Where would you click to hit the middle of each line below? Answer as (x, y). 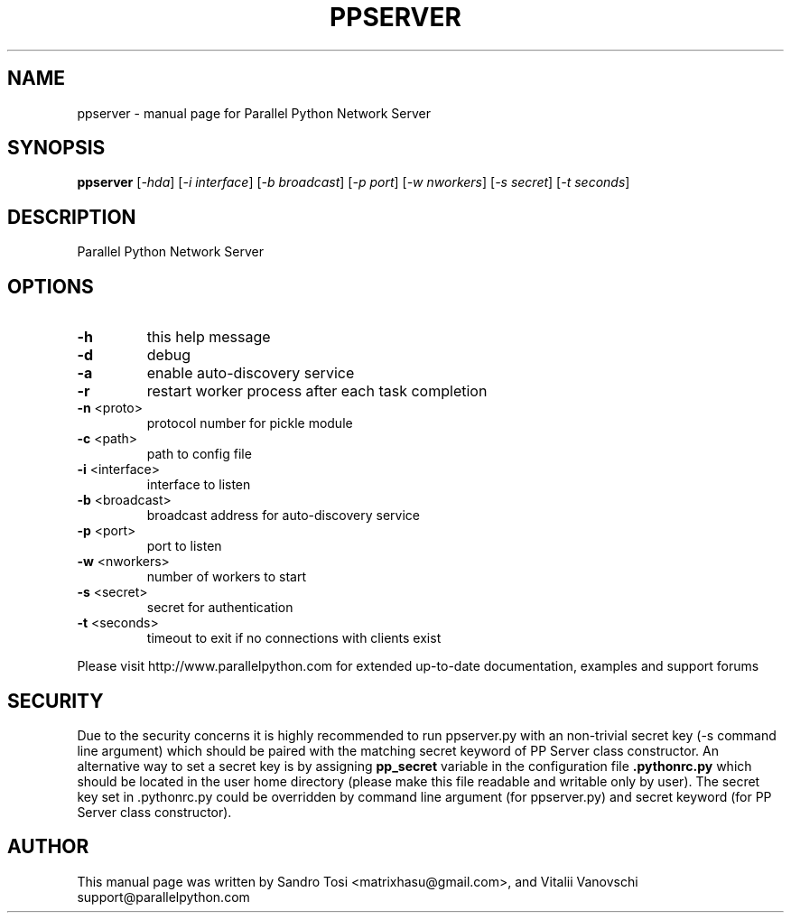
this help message (209, 337)
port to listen (184, 546)
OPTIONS (51, 286)
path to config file (199, 454)
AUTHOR (48, 847)
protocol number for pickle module (250, 423)
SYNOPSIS (56, 148)
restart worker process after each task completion (317, 391)
